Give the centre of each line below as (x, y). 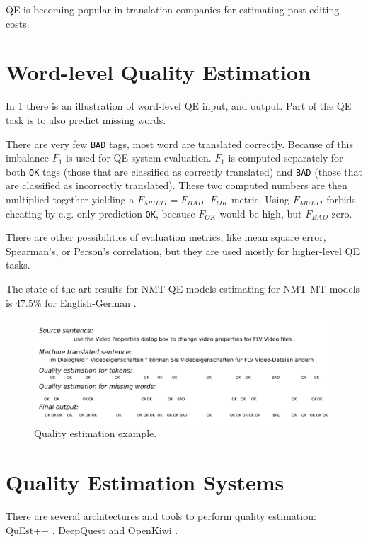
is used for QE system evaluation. (139, 158)
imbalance (28, 158)
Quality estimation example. (96, 433)
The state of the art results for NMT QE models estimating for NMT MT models (183, 289)
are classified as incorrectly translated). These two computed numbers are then (177, 185)
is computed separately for (286, 158)
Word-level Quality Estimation (158, 72)
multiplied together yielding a (70, 199)
